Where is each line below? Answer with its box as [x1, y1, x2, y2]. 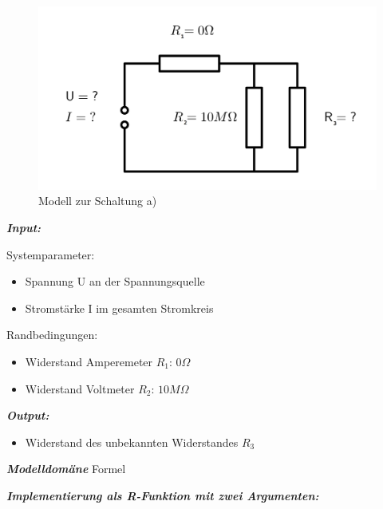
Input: [6, 219, 41, 235]
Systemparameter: [6, 246, 95, 262]
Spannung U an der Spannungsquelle [25, 273, 205, 290]
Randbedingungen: [6, 326, 98, 343]
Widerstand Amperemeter [25, 353, 153, 369]
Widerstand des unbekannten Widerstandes [25, 433, 239, 450]
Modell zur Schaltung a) [38, 192, 157, 209]
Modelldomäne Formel [6, 460, 126, 477]
